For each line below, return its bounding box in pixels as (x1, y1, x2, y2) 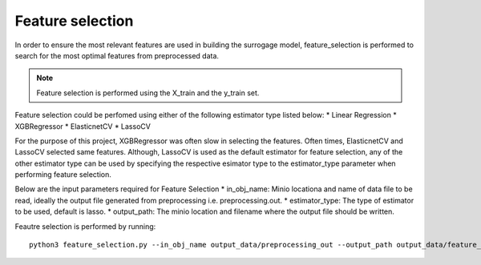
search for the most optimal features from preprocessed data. (14, 50, 220, 60)
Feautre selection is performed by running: (14, 221, 156, 231)
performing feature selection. (14, 170, 112, 179)
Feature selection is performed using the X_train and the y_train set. (36, 88, 260, 98)
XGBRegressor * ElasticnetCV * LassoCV (14, 121, 152, 131)
